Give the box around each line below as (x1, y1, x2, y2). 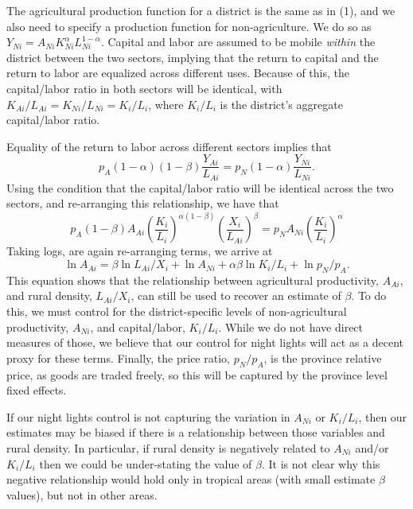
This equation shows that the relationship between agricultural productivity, (6, 271, 379, 288)
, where (148, 95, 184, 112)
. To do (351, 287, 387, 304)
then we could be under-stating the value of (39, 455, 252, 472)
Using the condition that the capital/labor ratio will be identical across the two (6, 179, 394, 196)
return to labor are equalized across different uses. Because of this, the (6, 64, 349, 81)
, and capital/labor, (90, 318, 185, 335)
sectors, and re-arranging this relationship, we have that (6, 195, 279, 212)
